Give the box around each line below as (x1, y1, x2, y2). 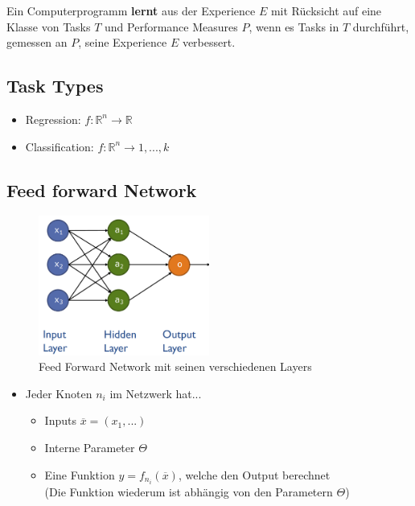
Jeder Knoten (25, 385, 92, 401)
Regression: (25, 110, 81, 127)
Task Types (6, 73, 104, 98)
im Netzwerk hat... (109, 385, 202, 401)
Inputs (44, 412, 76, 429)
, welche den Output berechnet (178, 466, 331, 483)
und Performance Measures (105, 18, 238, 35)
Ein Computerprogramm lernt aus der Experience (6, 2, 256, 19)
